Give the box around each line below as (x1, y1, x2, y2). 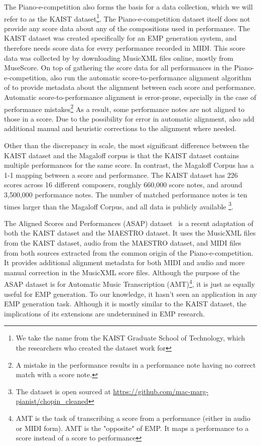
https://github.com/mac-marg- (113, 386, 209, 396)
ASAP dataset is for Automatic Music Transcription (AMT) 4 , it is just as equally (4, 277, 255, 289)
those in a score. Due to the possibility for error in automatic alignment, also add (4, 113, 254, 124)
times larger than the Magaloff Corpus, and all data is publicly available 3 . (4, 199, 233, 211)
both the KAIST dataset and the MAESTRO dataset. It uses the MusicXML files (4, 228, 256, 238)
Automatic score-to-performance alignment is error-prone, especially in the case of (4, 92, 256, 102)
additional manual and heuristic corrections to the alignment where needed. (4, 123, 237, 134)
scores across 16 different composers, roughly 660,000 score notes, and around (4, 179, 242, 190)
